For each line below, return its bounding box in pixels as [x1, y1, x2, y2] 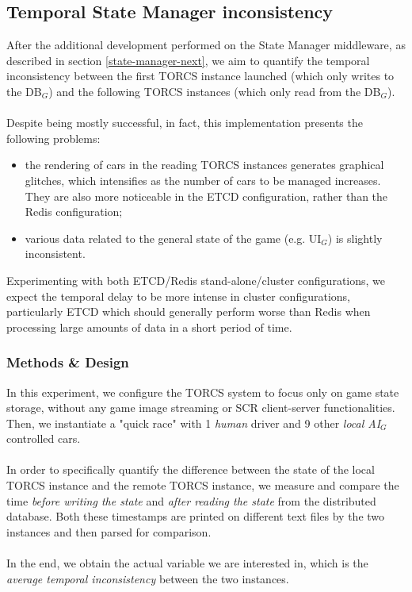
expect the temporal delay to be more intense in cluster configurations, [6, 287, 350, 304]
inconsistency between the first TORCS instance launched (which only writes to [6, 67, 395, 84]
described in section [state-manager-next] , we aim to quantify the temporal [6, 52, 370, 68]
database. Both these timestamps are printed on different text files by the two [6, 508, 385, 525]
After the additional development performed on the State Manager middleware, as [6, 37, 406, 53]
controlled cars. [6, 430, 81, 447]
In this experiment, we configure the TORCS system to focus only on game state [6, 383, 399, 400]
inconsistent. [25, 245, 86, 262]
